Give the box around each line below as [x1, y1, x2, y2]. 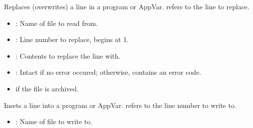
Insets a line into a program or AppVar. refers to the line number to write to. [4, 100, 236, 110]
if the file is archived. [15, 83, 79, 93]
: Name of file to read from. [15, 18, 98, 28]
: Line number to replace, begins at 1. [15, 34, 129, 44]
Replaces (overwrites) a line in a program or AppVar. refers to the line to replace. [4, 1, 250, 11]
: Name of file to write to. [15, 116, 93, 127]
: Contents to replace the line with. [15, 50, 121, 61]
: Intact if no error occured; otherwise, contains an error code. [15, 67, 202, 77]
